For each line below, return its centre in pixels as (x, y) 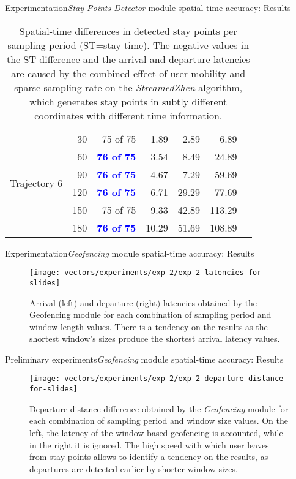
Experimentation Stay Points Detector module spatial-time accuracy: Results (148, 7)
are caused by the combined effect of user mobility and (128, 73)
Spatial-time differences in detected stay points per (128, 31)
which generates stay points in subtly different (128, 101)
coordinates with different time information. (128, 115)
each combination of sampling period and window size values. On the (159, 421)
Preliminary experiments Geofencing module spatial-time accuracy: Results (144, 359)
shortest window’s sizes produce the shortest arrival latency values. (155, 338)
